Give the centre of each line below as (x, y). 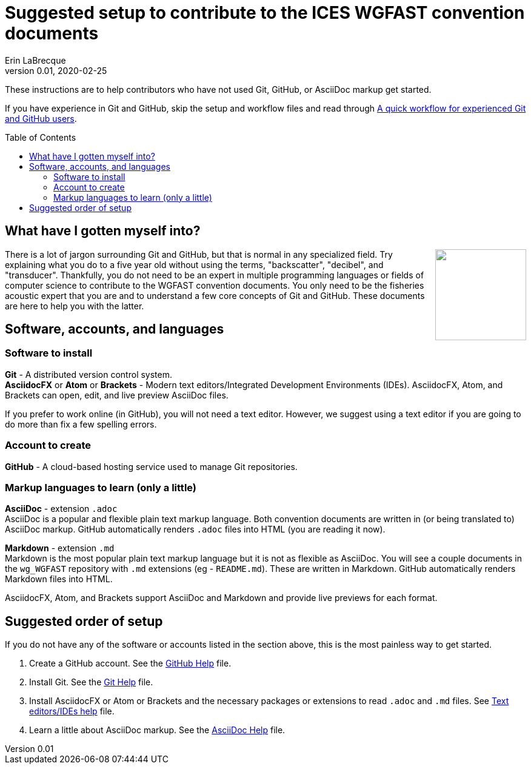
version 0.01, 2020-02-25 (56, 70)
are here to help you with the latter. (75, 306)
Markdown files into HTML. (59, 579)
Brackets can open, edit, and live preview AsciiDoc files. (117, 395)
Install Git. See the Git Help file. (91, 682)
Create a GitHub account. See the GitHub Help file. (130, 663)
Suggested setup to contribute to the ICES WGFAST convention (265, 13)
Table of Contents (41, 137)
